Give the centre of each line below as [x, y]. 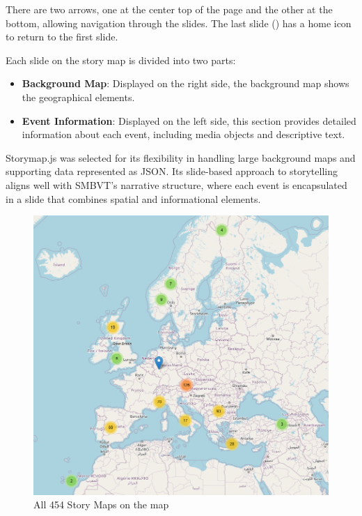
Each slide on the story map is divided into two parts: [121, 60]
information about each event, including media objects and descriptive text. [183, 134]
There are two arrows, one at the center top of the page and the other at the [169, 9]
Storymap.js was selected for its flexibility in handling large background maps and [181, 157]
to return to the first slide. [62, 37]
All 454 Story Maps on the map [101, 504]
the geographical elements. [78, 97]
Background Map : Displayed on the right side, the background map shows [186, 83]
